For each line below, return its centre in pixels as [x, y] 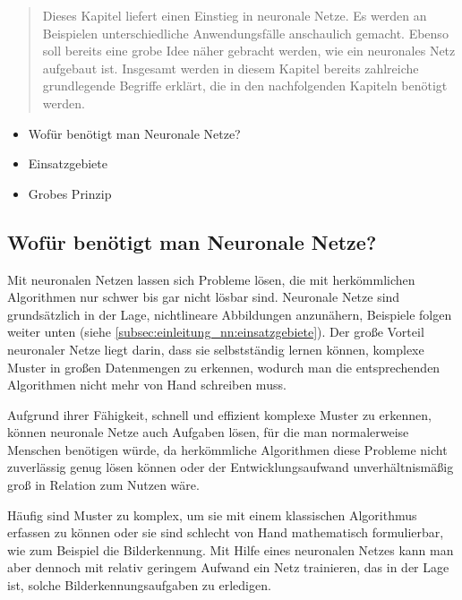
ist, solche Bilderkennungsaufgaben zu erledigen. [139, 585]
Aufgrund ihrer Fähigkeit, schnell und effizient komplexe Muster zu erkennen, [219, 414]
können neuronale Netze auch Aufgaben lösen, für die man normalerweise [208, 432]
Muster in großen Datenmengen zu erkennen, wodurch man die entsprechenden [224, 367]
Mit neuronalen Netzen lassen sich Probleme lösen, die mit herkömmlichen [211, 279]
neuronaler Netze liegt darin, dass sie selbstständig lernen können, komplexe [216, 349]
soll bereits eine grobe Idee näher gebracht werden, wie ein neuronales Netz [249, 51]
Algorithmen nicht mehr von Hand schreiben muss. [147, 385]
